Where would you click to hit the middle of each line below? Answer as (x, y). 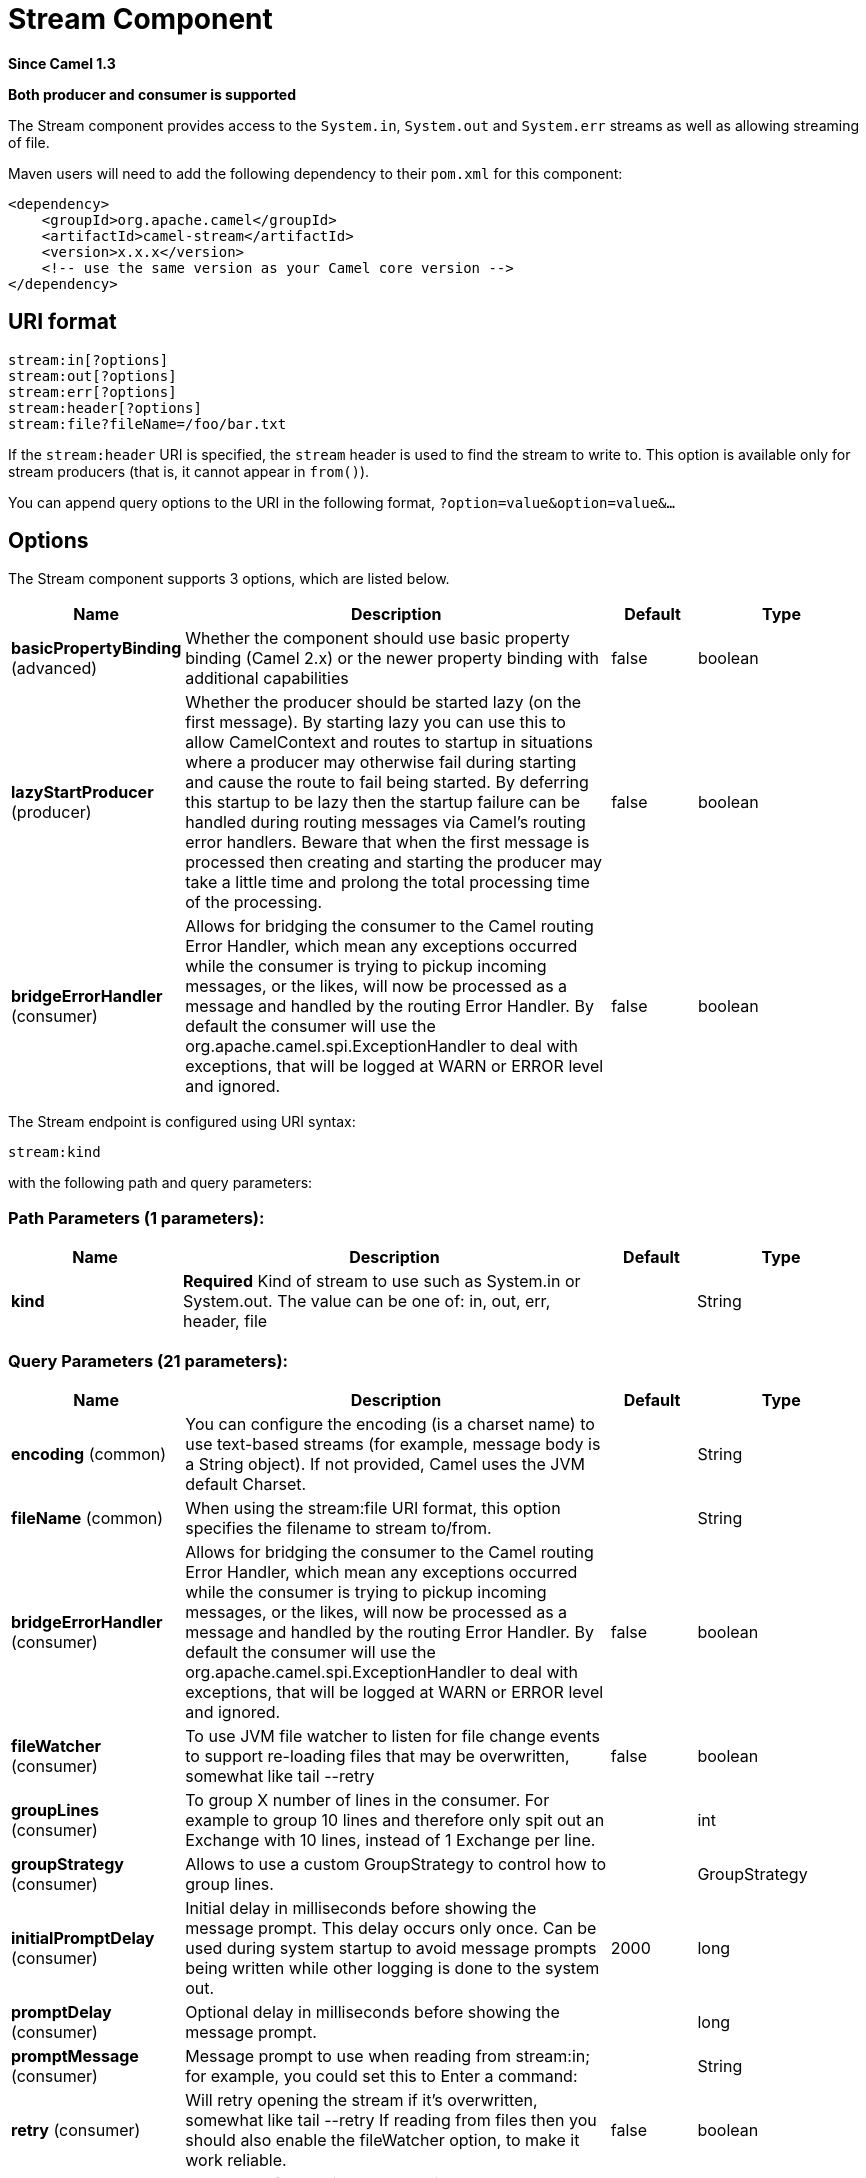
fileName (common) (87, 1517)
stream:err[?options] (92, 391)
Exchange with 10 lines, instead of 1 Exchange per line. (390, 1839)
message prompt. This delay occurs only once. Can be (391, 1927)
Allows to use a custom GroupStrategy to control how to (396, 1863)
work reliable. (236, 2159)
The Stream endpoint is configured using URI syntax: (182, 1122)
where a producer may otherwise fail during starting (381, 762)
